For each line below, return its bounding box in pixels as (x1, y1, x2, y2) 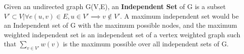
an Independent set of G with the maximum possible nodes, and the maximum (4, 20, 237, 30)
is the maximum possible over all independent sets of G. (63, 39, 229, 49)
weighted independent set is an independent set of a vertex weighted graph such (4, 29, 241, 39)
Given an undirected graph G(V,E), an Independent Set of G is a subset (4, 1, 226, 11)
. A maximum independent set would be (120, 11, 239, 21)
